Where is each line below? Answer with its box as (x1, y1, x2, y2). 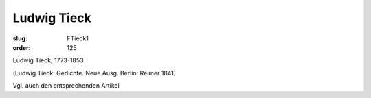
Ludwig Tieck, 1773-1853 (12, 56, 84, 64)
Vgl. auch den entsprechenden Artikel (12, 82, 120, 90)
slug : (12, 34, 27, 42)
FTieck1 (67, 34, 89, 42)
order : (12, 43, 31, 51)
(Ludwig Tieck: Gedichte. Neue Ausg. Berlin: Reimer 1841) (12, 69, 177, 77)
